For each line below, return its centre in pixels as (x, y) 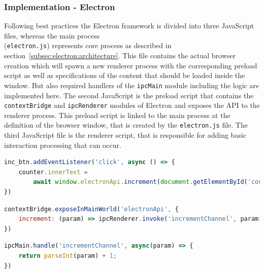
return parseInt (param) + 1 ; (68, 256)
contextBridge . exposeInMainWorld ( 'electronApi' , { (91, 209)
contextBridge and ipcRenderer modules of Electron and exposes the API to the (132, 105)
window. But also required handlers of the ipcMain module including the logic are (132, 85)
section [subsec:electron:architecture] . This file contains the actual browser (120, 55)
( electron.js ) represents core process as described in (88, 45)
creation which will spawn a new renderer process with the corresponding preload (131, 65)
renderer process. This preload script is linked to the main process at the (117, 115)
